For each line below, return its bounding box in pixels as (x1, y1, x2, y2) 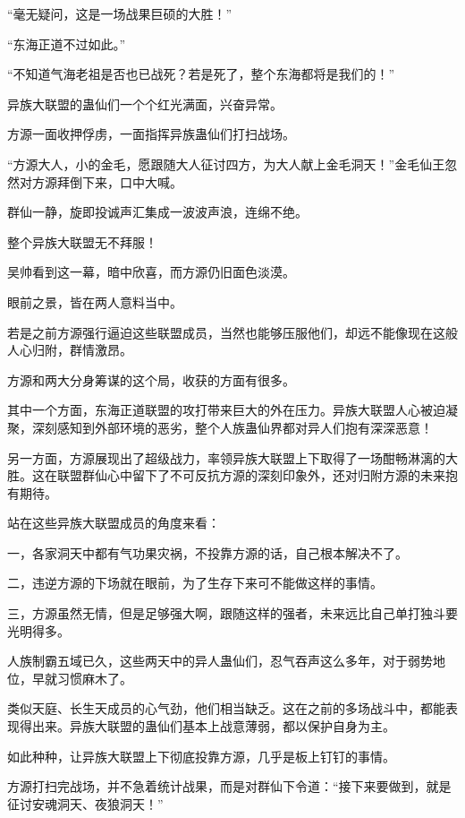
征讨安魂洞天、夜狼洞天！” (7, 794, 164, 813)
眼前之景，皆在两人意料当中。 (7, 292, 182, 311)
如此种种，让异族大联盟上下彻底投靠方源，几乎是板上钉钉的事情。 (7, 746, 395, 765)
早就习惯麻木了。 (31, 668, 132, 687)
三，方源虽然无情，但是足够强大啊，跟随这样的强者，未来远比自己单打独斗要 (7, 604, 458, 623)
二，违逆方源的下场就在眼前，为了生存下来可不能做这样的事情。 (7, 573, 383, 592)
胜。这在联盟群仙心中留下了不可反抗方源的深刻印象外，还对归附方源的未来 (7, 466, 445, 485)
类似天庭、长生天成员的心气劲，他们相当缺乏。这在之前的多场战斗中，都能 (7, 699, 445, 718)
